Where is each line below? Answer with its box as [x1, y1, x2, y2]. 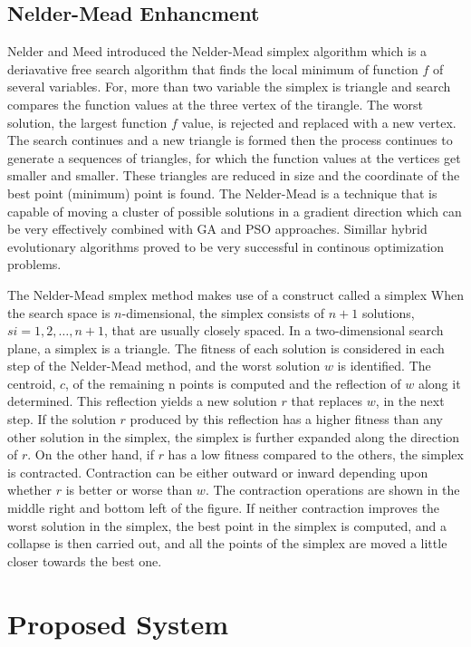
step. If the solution [7, 410, 116, 429]
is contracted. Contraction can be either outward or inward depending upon [7, 462, 428, 481]
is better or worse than [65, 480, 193, 499]
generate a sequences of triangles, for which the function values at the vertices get [7, 148, 461, 167]
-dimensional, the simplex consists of [121, 303, 325, 322]
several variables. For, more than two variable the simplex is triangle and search [7, 77, 451, 96]
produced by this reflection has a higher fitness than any [130, 410, 443, 429]
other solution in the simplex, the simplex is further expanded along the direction [7, 427, 460, 446]
